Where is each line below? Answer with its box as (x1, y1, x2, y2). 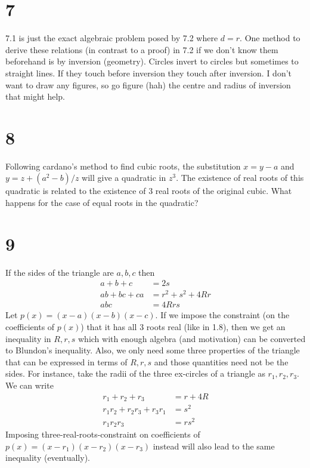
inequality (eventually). (5, 451, 90, 464)
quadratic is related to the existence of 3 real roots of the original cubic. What (5, 184, 292, 197)
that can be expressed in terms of (5, 355, 128, 368)
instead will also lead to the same (153, 439, 275, 452)
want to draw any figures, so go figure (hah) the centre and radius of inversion (5, 78, 291, 91)
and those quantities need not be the (154, 355, 289, 368)
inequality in (5, 332, 51, 344)
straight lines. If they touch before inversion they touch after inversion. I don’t (5, 66, 292, 79)
